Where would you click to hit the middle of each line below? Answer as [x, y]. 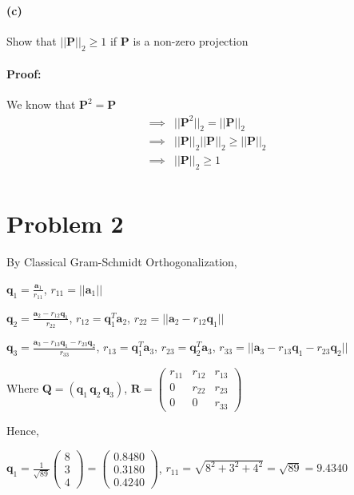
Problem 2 [65, 224]
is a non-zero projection [191, 40]
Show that [32, 40]
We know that [41, 104]
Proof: [24, 74]
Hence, [23, 430]
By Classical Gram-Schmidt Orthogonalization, [122, 262]
